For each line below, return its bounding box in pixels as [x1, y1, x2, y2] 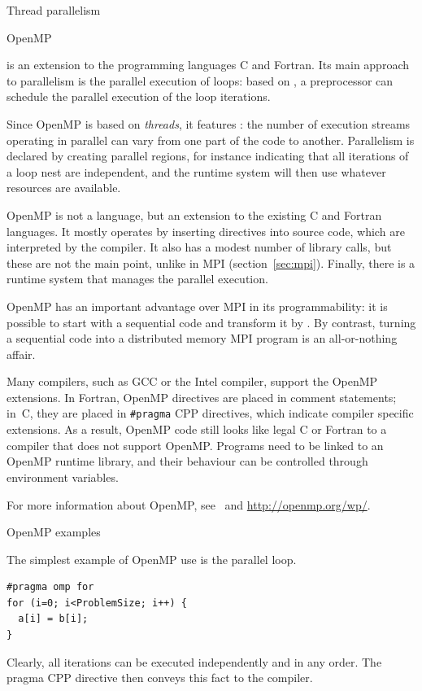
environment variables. [7, 468, 119, 485]
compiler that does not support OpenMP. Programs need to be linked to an [7, 436, 384, 453]
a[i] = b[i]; [18, 613, 89, 625]
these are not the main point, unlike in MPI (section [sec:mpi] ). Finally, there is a [7, 254, 415, 271]
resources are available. [7, 179, 121, 196]
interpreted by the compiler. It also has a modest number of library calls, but [7, 238, 392, 256]
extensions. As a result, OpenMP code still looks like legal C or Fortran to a [7, 421, 387, 438]
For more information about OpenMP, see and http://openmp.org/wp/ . [7, 496, 371, 513]
